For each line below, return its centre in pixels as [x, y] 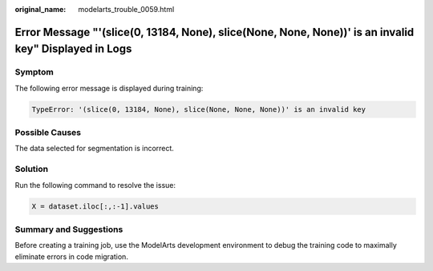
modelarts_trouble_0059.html [126, 9]
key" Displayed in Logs [73, 49]
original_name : [40, 9]
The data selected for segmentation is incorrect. [94, 149]
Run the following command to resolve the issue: [95, 185]
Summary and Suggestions [69, 229]
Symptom [34, 72]
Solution [32, 169]
